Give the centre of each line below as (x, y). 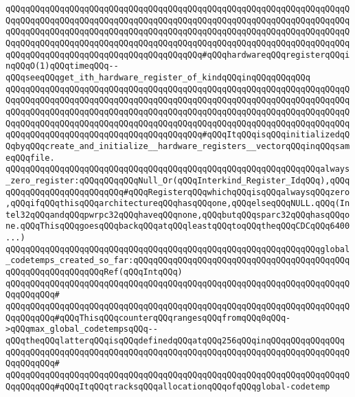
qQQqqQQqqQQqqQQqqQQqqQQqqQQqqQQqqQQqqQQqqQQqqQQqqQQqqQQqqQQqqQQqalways (178, 169)
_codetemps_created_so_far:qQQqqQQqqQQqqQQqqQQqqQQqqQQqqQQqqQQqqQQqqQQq (178, 261)
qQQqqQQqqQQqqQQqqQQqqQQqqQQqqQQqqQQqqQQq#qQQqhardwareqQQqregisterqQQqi (178, 55)
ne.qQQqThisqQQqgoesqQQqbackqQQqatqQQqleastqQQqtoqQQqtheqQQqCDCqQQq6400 (178, 226)
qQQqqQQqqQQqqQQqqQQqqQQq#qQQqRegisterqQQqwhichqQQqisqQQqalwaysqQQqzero (178, 192)
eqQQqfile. (30, 158)
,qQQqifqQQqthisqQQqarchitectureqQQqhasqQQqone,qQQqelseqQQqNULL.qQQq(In (178, 204)
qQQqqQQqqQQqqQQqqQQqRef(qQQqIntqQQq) (94, 272)
